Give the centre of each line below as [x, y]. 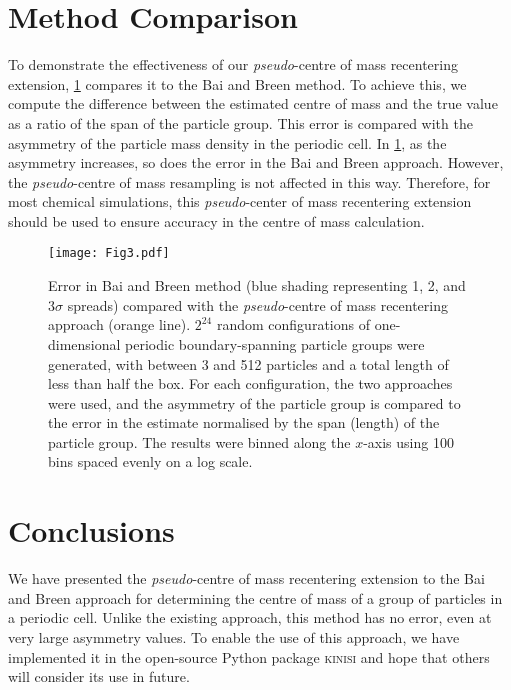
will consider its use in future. [99, 676]
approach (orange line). [119, 324]
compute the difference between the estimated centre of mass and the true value [253, 103]
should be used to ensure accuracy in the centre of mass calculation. [216, 220]
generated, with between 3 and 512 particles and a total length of [248, 363]
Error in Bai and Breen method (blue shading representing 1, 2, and [257, 285]
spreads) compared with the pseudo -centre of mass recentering [258, 304]
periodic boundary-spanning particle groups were [275, 343]
